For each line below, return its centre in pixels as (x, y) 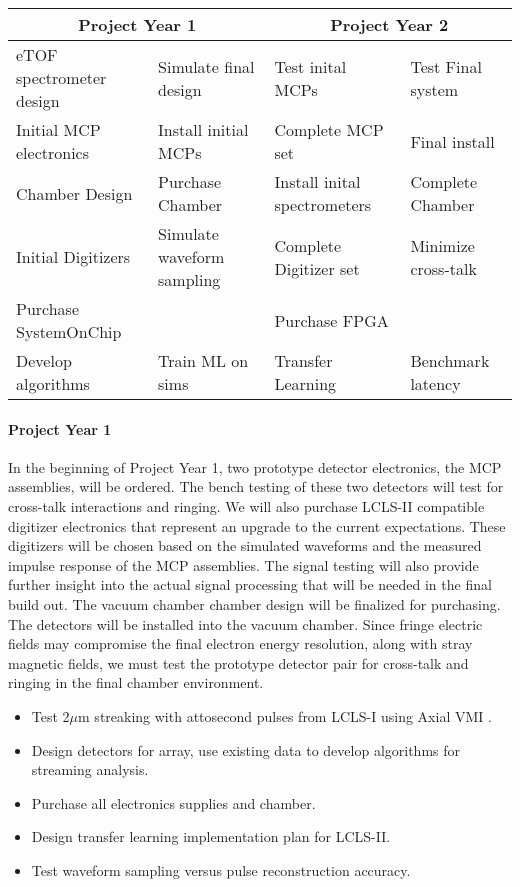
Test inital (310, 66)
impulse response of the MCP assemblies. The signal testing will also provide (243, 564)
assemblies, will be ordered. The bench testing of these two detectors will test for (256, 486)
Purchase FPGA (331, 320)
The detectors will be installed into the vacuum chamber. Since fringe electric (245, 623)
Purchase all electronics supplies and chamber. (173, 802)
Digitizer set (317, 268)
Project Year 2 (389, 24)
